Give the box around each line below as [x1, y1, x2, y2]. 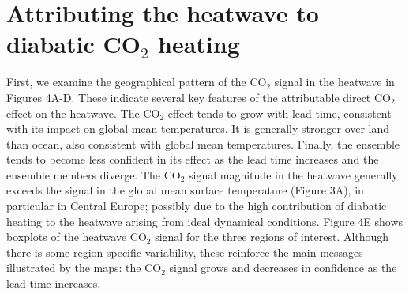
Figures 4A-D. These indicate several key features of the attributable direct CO [6, 89, 391, 105]
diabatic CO [6, 28, 141, 60]
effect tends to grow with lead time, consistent [167, 104, 392, 121]
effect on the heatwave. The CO [6, 104, 160, 121]
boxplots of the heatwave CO [6, 228, 147, 245]
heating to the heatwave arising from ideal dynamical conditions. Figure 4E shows [6, 213, 403, 229]
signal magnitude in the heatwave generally [189, 166, 398, 183]
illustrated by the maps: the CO [6, 259, 162, 276]
